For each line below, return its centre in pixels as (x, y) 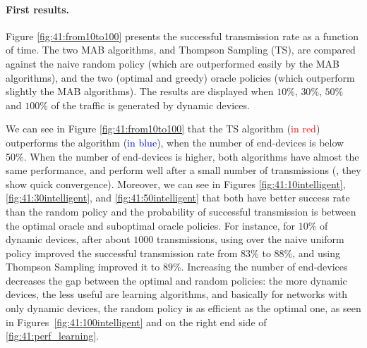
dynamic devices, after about (68, 239)
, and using (316, 253)
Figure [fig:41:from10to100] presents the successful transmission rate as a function (182, 36)
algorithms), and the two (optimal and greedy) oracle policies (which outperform (180, 77)
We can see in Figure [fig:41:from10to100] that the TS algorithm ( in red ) (163, 129)
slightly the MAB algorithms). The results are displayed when (140, 91)
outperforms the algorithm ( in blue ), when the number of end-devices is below (175, 142)
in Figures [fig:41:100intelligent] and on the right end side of (136, 322)
